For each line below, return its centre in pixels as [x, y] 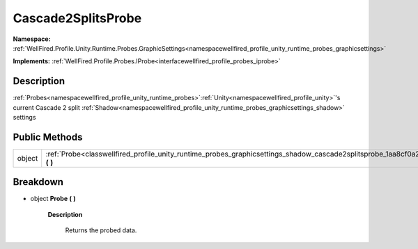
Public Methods [48, 137]
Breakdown [38, 182]
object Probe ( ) [53, 199]
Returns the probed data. [101, 230]
